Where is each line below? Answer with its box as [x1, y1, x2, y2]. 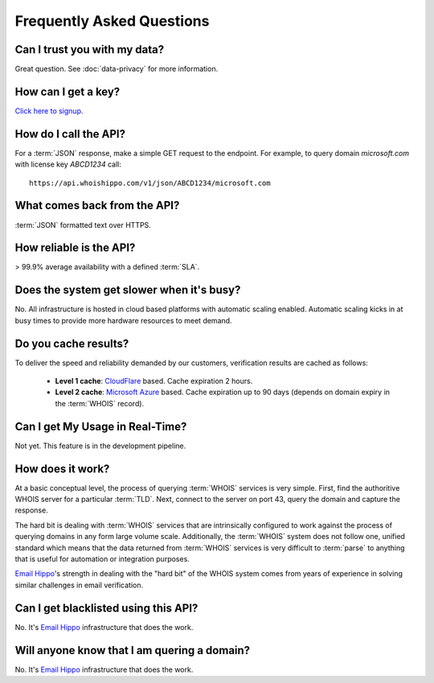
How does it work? [14, 462, 110, 475]
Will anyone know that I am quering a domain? [14, 644, 251, 657]
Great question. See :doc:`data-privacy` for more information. [14, 64, 219, 74]
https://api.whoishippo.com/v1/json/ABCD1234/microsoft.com [29, 178, 271, 187]
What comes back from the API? [14, 199, 180, 212]
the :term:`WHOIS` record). [55, 398, 145, 408]
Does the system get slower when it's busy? [14, 283, 241, 297]
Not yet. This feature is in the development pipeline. [14, 441, 186, 451]
